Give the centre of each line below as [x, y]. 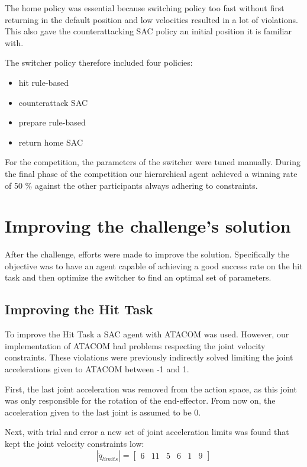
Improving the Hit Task [79, 309]
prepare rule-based [52, 122]
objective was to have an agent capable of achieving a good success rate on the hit [154, 265]
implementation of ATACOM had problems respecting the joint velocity [135, 345]
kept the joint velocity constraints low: [75, 443]
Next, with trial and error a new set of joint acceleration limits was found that [147, 432]
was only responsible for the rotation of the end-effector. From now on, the [140, 400]
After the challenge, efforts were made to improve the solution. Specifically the [147, 254]
